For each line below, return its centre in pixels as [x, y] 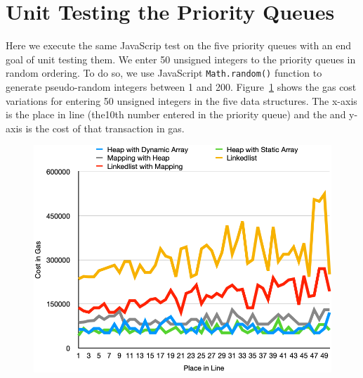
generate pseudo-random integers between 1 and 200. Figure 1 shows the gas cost [181, 86]
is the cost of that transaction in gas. [105, 128]
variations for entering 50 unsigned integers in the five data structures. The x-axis [181, 100]
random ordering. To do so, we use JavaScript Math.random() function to [164, 73]
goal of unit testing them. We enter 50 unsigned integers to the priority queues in [181, 59]
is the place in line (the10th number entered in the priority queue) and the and [176, 114]
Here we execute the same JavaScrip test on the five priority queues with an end [179, 45]
